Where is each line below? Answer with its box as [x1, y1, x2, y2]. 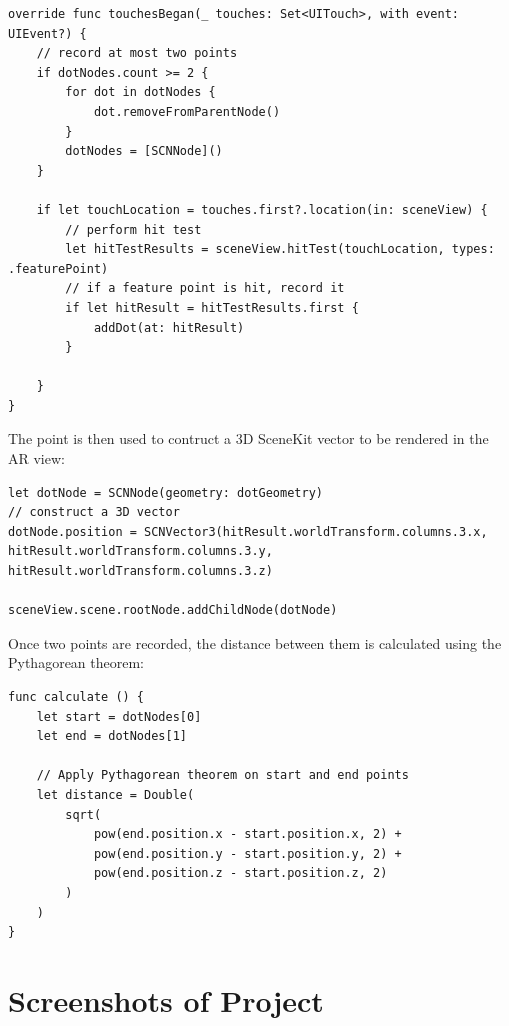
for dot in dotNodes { [65, 85, 216, 100]
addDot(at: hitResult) [93, 320, 245, 335]
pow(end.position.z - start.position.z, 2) [93, 866, 388, 881]
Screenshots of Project [8, 979, 324, 1020]
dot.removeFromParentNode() [93, 104, 281, 119]
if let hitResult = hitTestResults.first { [65, 300, 359, 315]
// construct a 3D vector [8, 505, 180, 520]
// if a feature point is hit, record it [65, 281, 345, 296]
